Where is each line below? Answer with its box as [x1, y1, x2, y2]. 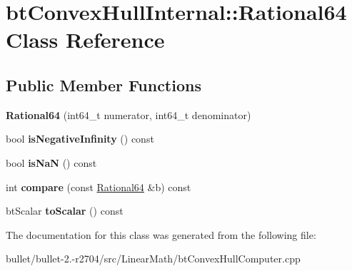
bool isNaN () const [6, 155, 97, 170]
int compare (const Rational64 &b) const [6, 179, 191, 194]
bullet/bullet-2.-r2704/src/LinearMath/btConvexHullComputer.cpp [6, 251, 301, 266]
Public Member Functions [6, 73, 201, 96]
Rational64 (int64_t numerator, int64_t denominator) [6, 107, 251, 122]
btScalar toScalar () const [6, 203, 124, 218]
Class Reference [6, 25, 165, 54]
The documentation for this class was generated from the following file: [6, 227, 316, 242]
